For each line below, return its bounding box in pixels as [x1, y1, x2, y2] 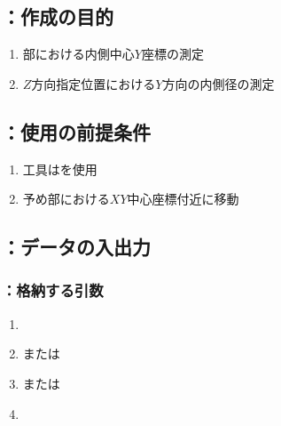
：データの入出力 [2, 233, 151, 261]
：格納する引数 [2, 279, 104, 301]
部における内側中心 [22, 44, 135, 63]
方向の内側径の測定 [162, 74, 275, 92]
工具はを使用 [22, 159, 98, 178]
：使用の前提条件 [2, 117, 151, 145]
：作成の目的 [2, 3, 113, 30]
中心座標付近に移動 [127, 189, 239, 208]
